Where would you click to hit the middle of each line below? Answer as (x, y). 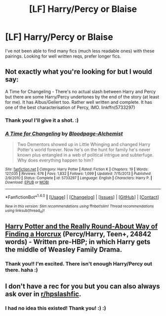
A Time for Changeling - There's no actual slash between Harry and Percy (81, 91)
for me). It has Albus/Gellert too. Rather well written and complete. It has (79, 102)
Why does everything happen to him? (55, 160)
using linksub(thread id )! (25, 211)
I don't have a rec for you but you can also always (83, 286)
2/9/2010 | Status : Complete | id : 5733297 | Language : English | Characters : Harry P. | (79, 178)
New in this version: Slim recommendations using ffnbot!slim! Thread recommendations (80, 206)
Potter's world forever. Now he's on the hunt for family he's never (84, 150)
